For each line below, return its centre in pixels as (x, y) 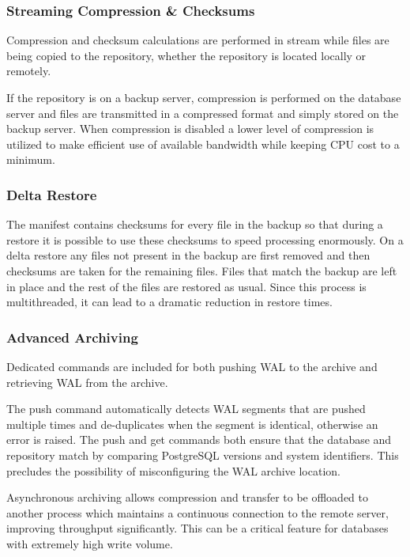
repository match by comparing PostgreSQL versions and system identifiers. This (203, 455)
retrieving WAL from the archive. (87, 382)
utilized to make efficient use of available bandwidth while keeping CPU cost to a (203, 144)
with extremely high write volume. (90, 543)
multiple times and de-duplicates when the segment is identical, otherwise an (192, 424)
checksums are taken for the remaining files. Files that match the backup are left (202, 270)
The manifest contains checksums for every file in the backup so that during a (195, 224)
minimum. (31, 159)
